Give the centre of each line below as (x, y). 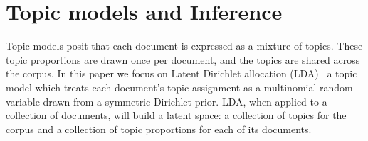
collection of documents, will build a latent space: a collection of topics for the (176, 115)
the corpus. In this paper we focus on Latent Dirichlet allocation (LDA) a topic (182, 73)
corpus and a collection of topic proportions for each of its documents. (159, 129)
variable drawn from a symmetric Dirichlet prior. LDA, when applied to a (167, 101)
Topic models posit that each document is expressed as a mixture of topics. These (184, 46)
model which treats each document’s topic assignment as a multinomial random (179, 87)
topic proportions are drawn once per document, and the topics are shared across (183, 59)
